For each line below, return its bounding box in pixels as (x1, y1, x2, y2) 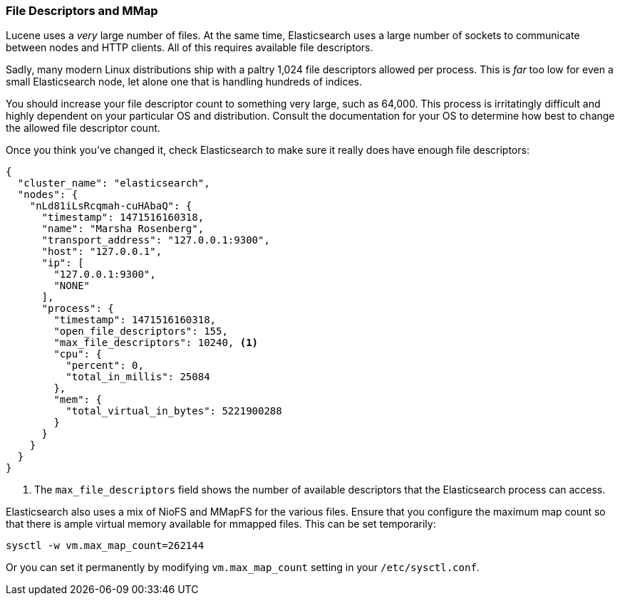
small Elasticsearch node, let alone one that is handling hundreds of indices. (6, 75, 363, 88)
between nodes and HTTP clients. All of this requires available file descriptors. (6, 41, 373, 54)
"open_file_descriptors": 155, (53, 325, 228, 338)
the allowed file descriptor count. (6, 122, 160, 135)
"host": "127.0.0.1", (41, 246, 162, 258)
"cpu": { (53, 348, 102, 360)
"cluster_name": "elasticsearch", (17, 177, 210, 189)
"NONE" (53, 280, 91, 292)
